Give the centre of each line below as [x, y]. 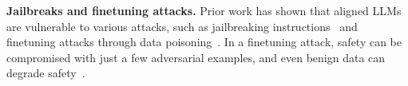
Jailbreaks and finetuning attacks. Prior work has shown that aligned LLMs [204, 10]
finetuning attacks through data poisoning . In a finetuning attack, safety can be [204, 42]
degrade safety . [46, 73]
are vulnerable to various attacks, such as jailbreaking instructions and [182, 26]
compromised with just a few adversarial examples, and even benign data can [196, 57]
